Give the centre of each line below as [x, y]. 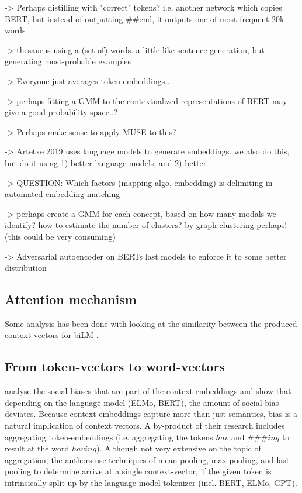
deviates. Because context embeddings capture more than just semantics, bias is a [151, 414]
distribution [26, 268]
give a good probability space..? [61, 112]
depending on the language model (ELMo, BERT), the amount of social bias [142, 402]
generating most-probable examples [68, 61]
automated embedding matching [63, 194]
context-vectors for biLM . [52, 335]
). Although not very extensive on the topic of [179, 448]
